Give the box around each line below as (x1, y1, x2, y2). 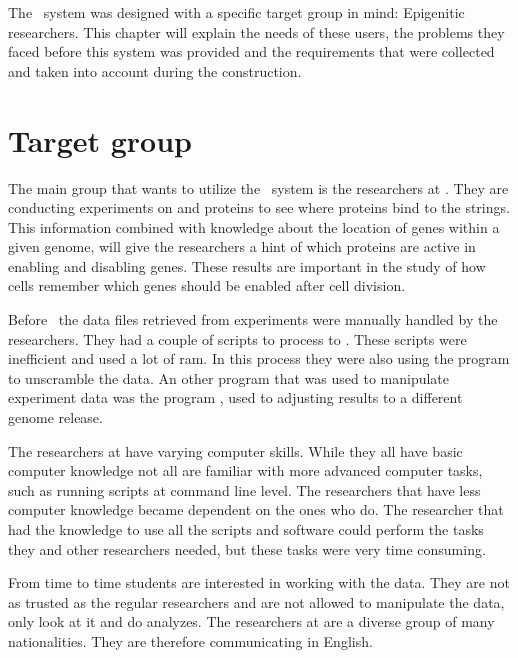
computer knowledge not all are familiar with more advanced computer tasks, (8, 460, 483, 481)
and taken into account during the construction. (8, 60, 302, 81)
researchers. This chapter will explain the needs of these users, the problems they (8, 21, 505, 42)
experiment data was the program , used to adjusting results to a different (8, 387, 463, 408)
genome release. (8, 407, 103, 428)
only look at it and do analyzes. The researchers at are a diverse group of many (8, 611, 495, 632)
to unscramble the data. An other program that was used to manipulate (8, 367, 449, 388)
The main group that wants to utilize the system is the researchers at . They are (8, 177, 509, 198)
